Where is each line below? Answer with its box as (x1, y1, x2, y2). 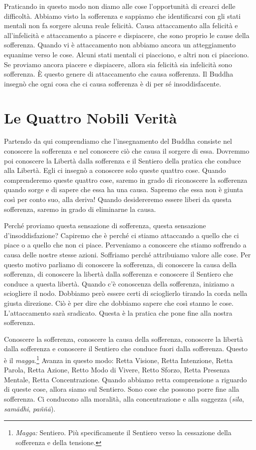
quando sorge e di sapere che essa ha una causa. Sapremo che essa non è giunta (4, 184, 243, 195)
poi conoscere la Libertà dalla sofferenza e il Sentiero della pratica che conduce (4, 155, 241, 165)
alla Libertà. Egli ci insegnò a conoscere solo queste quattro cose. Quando (4, 165, 226, 175)
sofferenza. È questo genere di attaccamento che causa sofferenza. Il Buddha (4, 69, 233, 79)
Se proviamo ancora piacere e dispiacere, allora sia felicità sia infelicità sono (4, 59, 232, 69)
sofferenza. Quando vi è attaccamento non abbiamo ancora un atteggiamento (4, 40, 236, 50)
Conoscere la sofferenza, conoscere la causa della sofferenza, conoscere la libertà (4, 333, 243, 344)
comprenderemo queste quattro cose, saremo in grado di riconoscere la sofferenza (4, 174, 248, 185)
